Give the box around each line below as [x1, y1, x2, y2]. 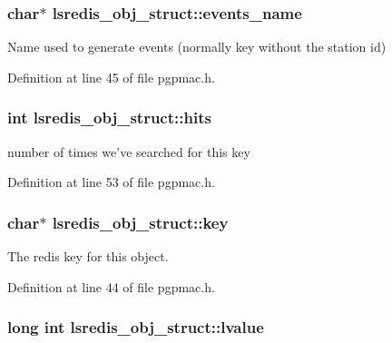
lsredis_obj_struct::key [52, 211, 229, 233]
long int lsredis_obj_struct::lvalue [7, 316, 264, 338]
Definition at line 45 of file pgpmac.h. [7, 67, 215, 86]
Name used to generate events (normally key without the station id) [7, 37, 387, 56]
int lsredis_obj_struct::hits [7, 106, 211, 129]
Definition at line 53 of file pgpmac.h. [7, 172, 215, 191]
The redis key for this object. [7, 247, 169, 266]
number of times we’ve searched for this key [7, 142, 250, 161]
